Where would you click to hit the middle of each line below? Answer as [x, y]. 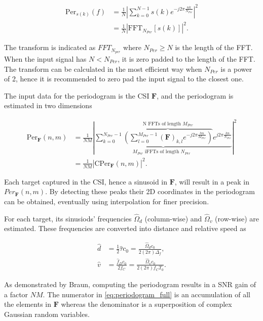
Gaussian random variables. [47, 314]
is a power [236, 68]
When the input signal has [45, 58]
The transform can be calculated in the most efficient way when [103, 68]
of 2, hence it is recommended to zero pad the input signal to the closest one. [124, 79]
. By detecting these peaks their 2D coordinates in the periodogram [150, 191]
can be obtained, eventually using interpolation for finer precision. [107, 201]
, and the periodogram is [195, 95]
